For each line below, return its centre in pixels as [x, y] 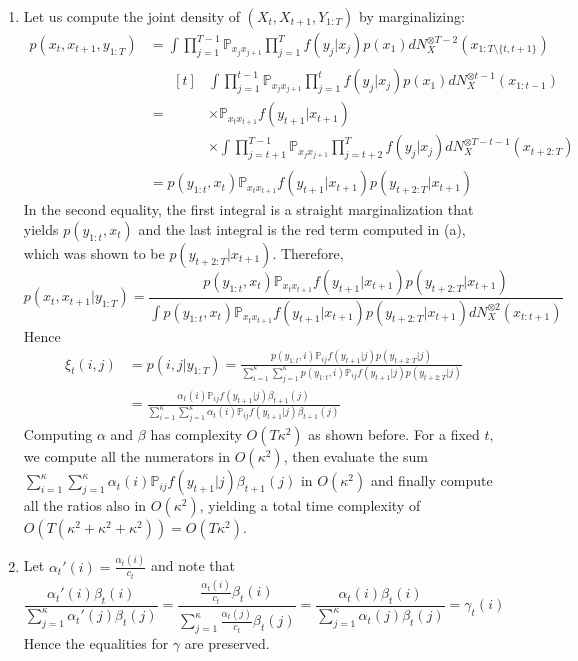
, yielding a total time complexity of [310, 505]
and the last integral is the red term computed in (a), [302, 228]
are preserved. [227, 642]
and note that [193, 565]
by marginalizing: [412, 16]
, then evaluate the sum [355, 456]
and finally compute [431, 480]
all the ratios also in [85, 505]
